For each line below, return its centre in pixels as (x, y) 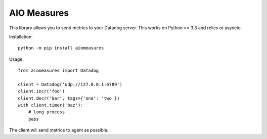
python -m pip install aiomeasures (61, 48)
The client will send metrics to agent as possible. (59, 130)
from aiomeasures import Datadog (58, 71)
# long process (46, 112)
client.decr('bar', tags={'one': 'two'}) (69, 98)
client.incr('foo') (42, 91)
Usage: (17, 59)
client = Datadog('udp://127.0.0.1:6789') (70, 84)
